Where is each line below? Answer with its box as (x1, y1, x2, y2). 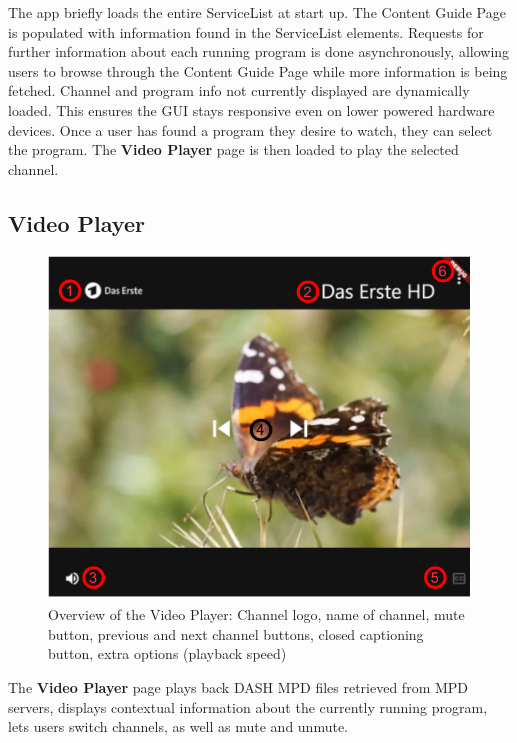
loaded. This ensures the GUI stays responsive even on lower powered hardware (8, 99, 495, 120)
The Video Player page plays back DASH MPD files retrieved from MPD (8, 676, 469, 697)
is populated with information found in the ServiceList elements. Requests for (8, 21, 484, 42)
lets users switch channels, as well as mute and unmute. (8, 716, 349, 737)
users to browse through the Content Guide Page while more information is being (8, 60, 508, 81)
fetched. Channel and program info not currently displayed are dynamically (8, 80, 470, 101)
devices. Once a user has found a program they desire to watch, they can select (8, 119, 493, 140)
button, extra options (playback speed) (48, 643, 287, 664)
